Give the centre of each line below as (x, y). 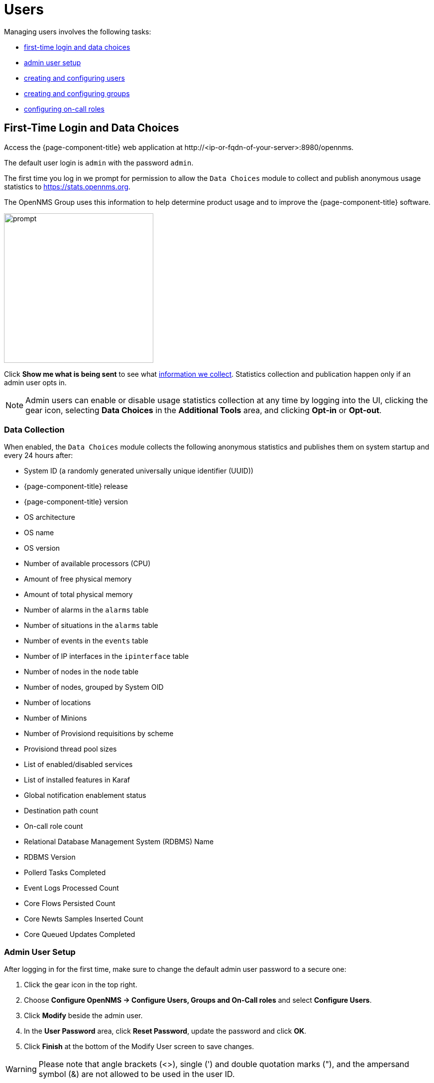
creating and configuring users (74, 78)
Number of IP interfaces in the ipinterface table (107, 656)
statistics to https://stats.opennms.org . (67, 186)
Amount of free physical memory (78, 579)
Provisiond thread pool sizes (70, 749)
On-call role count (54, 826)
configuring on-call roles (64, 109)
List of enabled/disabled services (78, 765)
